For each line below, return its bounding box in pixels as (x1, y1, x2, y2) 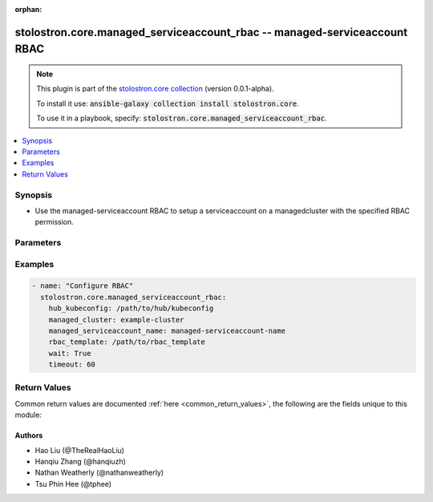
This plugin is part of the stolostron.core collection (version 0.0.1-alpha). (36, 84, 274, 94)
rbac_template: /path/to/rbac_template (48, 338, 206, 346)
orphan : (14, 5, 42, 14)
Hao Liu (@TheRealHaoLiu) (34, 445, 124, 455)
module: (14, 410, 42, 420)
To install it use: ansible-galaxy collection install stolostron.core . (36, 99, 300, 108)
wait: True (48, 349, 91, 358)
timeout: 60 (48, 360, 96, 369)
